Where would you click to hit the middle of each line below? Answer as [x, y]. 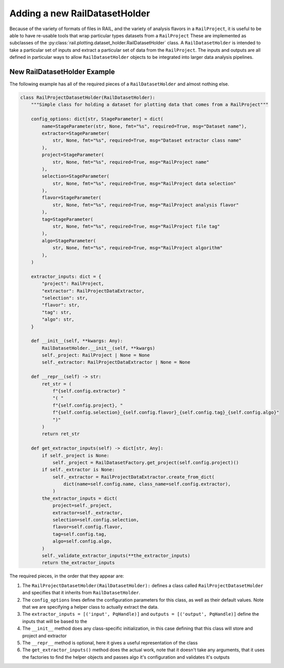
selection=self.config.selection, [96, 520]
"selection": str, [65, 298]
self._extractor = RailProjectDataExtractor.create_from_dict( [134, 477]
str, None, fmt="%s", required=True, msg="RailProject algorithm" [137, 248]
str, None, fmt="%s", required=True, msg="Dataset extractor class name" [147, 140]
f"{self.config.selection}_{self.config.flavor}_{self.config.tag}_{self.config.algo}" [166, 413]
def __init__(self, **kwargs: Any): [77, 341]
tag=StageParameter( [68, 219]
